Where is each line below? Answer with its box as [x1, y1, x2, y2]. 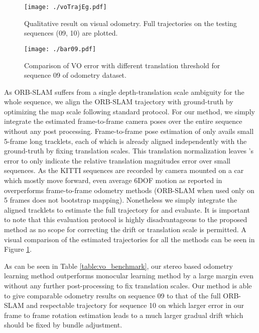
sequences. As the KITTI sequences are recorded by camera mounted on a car [4, 165, 244, 176]
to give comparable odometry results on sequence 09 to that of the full [4, 290, 221, 300]
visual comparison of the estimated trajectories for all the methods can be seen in [4, 234, 255, 244]
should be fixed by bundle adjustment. [4, 319, 122, 330]
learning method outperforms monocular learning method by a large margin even [4, 270, 254, 281]
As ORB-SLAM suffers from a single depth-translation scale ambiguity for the [4, 86, 244, 97]
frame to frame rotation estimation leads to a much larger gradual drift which [4, 309, 243, 320]
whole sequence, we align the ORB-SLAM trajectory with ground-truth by [4, 96, 233, 107]
